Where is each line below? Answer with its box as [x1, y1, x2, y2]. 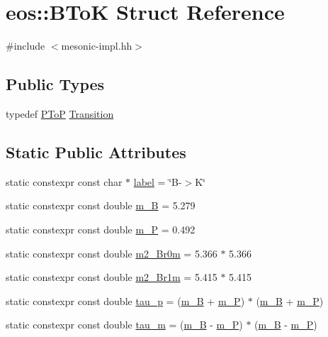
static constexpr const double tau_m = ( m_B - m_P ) [6, 317, 243, 332]
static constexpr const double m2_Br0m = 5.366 [6, 245, 217, 260]
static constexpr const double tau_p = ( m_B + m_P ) [6, 293, 245, 308]
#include [6, 38, 45, 53]
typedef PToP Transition [6, 106, 114, 121]
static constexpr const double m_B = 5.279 [6, 198, 196, 213]
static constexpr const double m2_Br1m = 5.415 [6, 270, 217, 284]
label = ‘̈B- [133, 174, 182, 189]
